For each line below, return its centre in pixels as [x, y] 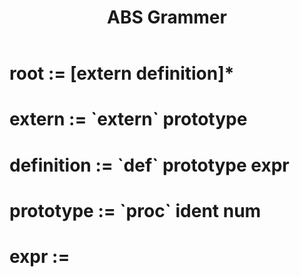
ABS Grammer [167, 17]
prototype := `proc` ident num [135, 210]
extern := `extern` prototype [128, 119]
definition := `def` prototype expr [149, 165]
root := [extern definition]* [122, 73]
